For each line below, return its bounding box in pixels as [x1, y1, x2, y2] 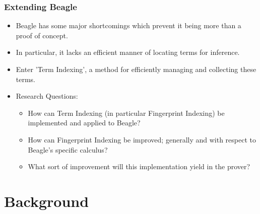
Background [4, 190, 89, 211]
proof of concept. [16, 30, 68, 40]
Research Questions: [16, 91, 78, 101]
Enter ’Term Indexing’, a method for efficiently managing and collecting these [16, 64, 256, 74]
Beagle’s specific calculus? [28, 144, 108, 155]
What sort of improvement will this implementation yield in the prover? [28, 161, 250, 172]
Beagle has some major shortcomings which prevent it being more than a [16, 20, 241, 31]
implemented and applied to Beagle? [28, 117, 141, 128]
